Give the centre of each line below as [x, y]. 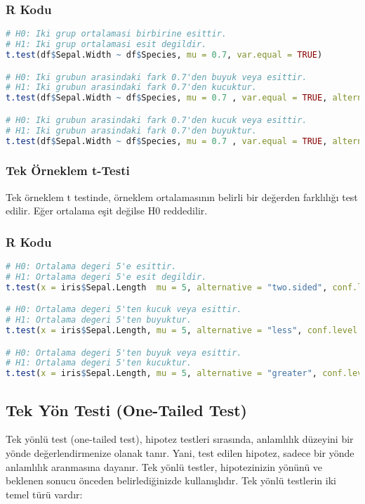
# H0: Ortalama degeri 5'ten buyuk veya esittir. [124, 353]
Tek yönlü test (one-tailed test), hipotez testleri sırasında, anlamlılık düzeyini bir [180, 439]
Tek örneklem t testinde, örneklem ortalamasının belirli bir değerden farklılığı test [182, 196]
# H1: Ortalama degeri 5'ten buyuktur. [99, 320]
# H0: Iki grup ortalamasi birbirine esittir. [116, 34]
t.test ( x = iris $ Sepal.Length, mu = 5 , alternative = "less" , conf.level [182, 331]
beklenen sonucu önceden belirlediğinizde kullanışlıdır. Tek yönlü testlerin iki [171, 480]
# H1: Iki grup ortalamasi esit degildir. [106, 45]
